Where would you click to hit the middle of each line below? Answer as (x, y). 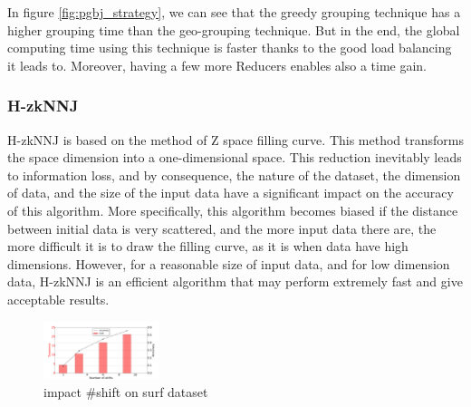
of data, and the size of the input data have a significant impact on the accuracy (231, 193)
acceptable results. (58, 299)
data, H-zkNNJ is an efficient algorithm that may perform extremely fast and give (235, 281)
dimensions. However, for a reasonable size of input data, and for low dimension (229, 263)
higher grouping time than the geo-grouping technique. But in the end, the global (234, 29)
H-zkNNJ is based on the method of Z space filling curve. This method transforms (235, 139)
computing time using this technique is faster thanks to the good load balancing (230, 48)
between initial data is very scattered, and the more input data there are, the (222, 228)
